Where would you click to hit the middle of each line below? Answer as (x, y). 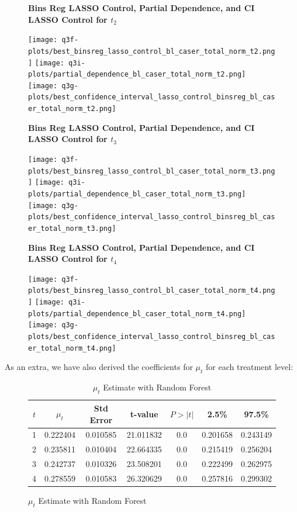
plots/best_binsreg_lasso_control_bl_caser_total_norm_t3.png (152, 171)
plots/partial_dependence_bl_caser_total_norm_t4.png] (137, 314)
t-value (144, 414)
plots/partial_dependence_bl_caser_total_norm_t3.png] (137, 194)
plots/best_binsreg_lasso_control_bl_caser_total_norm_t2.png (152, 51)
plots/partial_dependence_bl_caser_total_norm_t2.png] (137, 75)
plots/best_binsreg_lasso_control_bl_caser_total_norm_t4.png (152, 291)
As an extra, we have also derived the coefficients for (99, 367)
